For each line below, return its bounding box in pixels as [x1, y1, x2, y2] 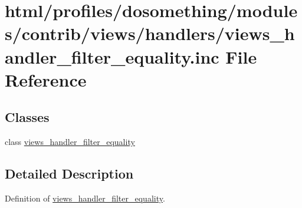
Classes [5, 108, 50, 126]
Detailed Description [5, 164, 134, 183]
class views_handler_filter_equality [5, 136, 135, 148]
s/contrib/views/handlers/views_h [5, 21, 295, 45]
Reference [5, 67, 87, 91]
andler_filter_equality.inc [5, 44, 219, 68]
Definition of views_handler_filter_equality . [5, 192, 165, 204]
